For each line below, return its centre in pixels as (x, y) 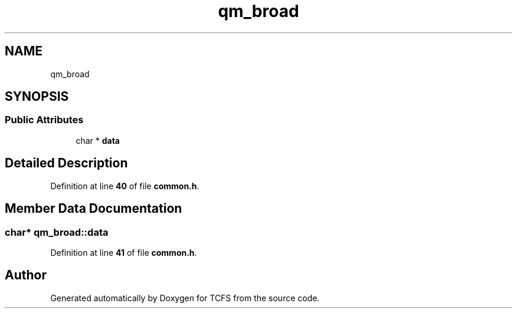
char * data (98, 140)
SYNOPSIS (37, 97)
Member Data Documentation (94, 209)
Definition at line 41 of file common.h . (124, 252)
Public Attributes (44, 120)
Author (26, 275)
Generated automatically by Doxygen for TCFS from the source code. (185, 298)
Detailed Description (66, 163)
